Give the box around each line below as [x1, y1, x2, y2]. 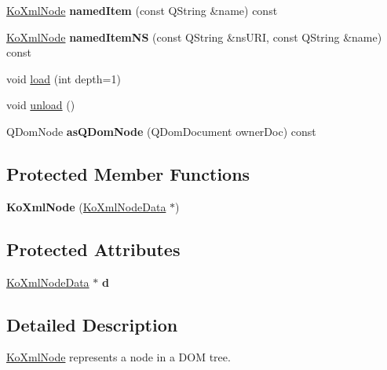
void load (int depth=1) [6, 70, 121, 86]
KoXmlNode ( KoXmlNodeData [6, 198, 166, 214]
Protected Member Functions [6, 161, 250, 185]
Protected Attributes [6, 236, 181, 261]
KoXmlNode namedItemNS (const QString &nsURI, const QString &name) [6, 28, 382, 45]
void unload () [6, 97, 75, 113]
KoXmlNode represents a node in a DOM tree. [6, 349, 231, 365]
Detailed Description [6, 312, 178, 336]
